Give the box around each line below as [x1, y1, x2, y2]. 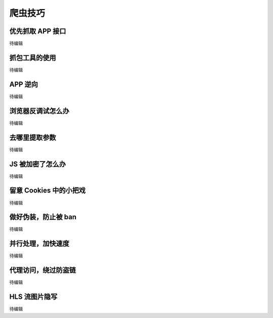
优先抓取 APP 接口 [9, 27, 66, 35]
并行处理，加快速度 [9, 240, 69, 248]
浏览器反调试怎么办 [9, 106, 69, 115]
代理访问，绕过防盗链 [9, 266, 76, 274]
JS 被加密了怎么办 [9, 160, 66, 168]
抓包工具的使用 [9, 53, 56, 62]
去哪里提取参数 [9, 133, 56, 142]
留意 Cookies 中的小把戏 [9, 186, 86, 195]
